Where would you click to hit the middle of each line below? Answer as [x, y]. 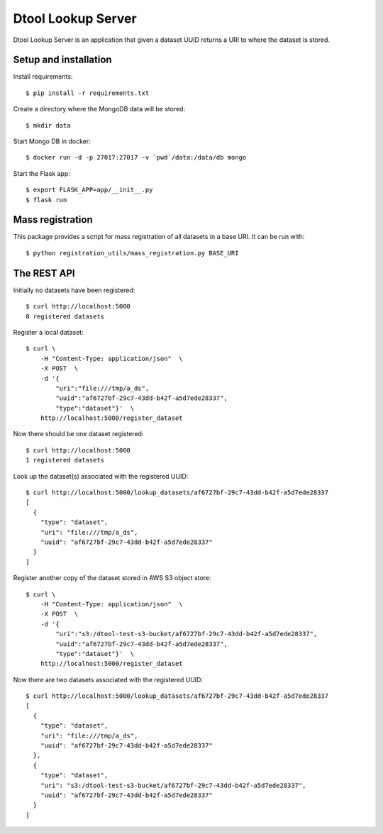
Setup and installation [63, 60]
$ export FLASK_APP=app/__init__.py [89, 190]
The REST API [44, 273]
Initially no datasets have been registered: [74, 290]
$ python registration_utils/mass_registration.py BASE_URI [132, 253]
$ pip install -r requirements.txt [88, 93]
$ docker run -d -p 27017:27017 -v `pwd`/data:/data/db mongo [136, 157]
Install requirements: [43, 77]
